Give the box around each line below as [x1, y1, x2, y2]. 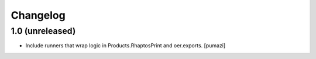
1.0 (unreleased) [11, 26, 76, 36]
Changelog [11, 9, 66, 22]
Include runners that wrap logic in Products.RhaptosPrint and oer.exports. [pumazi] [25, 42, 226, 49]
